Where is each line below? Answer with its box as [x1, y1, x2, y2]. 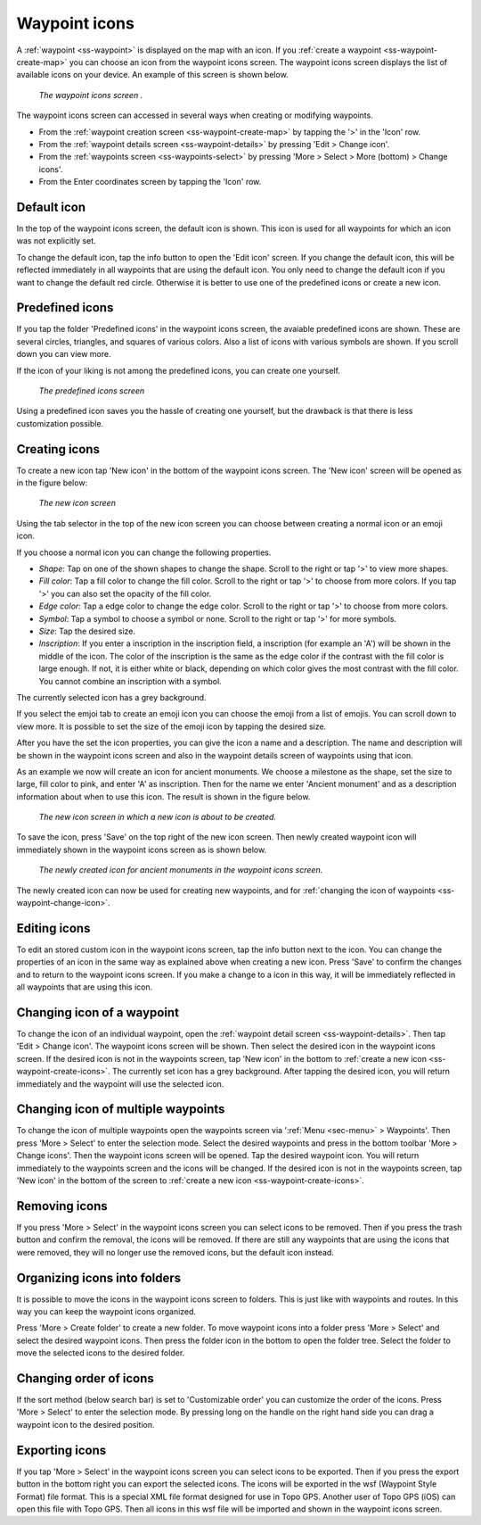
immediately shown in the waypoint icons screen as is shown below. [16, 844, 267, 855]
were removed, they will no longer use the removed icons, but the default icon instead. [16, 1247, 334, 1257]
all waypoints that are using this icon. [16, 982, 153, 992]
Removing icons [16, 1198, 109, 1214]
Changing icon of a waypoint [16, 1005, 180, 1020]
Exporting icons [16, 1442, 107, 1458]
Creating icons [16, 442, 100, 457]
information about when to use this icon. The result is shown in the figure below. [16, 791, 311, 802]
